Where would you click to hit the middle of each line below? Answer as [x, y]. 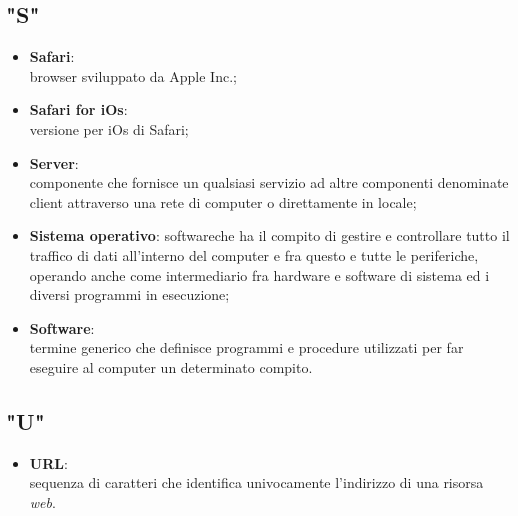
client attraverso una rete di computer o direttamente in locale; [223, 201]
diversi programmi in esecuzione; [129, 294]
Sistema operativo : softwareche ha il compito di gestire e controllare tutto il [269, 235]
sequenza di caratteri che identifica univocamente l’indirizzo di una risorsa [256, 482]
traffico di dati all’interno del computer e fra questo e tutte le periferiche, [254, 254]
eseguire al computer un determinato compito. [171, 366]
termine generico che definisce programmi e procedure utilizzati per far [246, 347]
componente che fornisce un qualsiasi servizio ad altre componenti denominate [269, 182]
